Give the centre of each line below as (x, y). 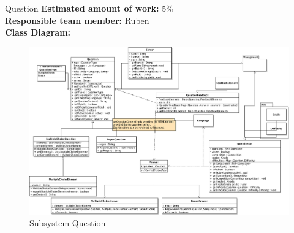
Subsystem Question (68, 223)
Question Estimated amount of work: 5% (89, 8)
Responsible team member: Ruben (77, 20)
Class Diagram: (38, 32)
